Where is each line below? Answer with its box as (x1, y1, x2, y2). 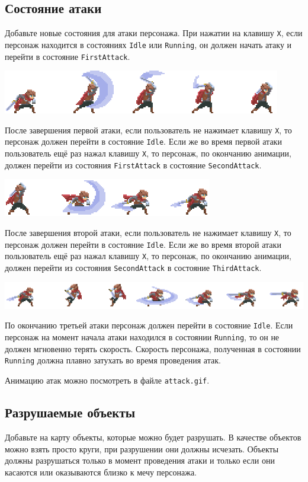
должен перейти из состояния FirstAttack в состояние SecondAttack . (5, 158, 262, 171)
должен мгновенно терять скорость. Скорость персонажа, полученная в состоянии (5, 342, 301, 355)
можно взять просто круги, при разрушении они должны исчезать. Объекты (5, 442, 279, 455)
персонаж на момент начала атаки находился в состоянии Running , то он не (5, 331, 280, 343)
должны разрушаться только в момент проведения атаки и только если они (5, 454, 275, 467)
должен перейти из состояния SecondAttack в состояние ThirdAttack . (5, 261, 262, 273)
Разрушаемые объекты (5, 403, 136, 422)
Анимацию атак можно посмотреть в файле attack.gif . (5, 374, 210, 387)
